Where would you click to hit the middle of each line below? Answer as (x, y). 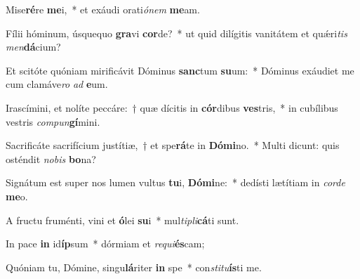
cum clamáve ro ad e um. (57, 84)
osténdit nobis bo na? (51, 158)
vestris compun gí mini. (53, 121)
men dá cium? (33, 47)
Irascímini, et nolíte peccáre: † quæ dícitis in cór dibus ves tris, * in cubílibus (172, 107)
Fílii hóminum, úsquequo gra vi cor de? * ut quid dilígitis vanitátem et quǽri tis (176, 33)
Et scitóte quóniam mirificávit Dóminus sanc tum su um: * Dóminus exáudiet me (180, 70)
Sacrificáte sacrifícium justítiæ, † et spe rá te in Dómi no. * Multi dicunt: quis (173, 145)
